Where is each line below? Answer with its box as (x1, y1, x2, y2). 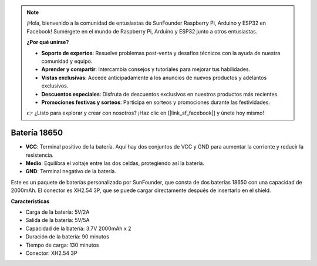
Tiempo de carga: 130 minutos (25, 241, 99, 248)
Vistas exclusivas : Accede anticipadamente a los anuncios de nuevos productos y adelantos (41, 74, 267, 81)
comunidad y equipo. (41, 58, 93, 65)
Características (11, 197, 50, 205)
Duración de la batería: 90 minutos (25, 233, 110, 240)
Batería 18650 (11, 128, 63, 138)
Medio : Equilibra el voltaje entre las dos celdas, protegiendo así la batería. (25, 159, 205, 167)
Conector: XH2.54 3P (25, 250, 77, 257)
